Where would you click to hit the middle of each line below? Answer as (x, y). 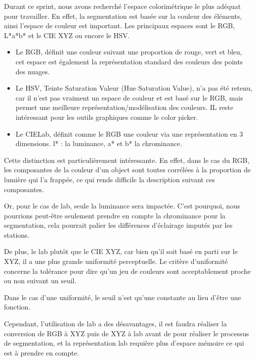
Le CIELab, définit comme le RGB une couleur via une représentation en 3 (129, 133)
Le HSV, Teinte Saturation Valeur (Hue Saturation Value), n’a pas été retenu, (134, 88)
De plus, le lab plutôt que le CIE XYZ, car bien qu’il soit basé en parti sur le (121, 251)
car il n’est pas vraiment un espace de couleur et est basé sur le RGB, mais (129, 97)
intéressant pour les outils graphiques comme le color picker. (107, 117)
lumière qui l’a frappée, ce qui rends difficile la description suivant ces (109, 179)
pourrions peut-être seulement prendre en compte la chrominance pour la (115, 215)
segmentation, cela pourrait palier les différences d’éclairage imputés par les (118, 225)
